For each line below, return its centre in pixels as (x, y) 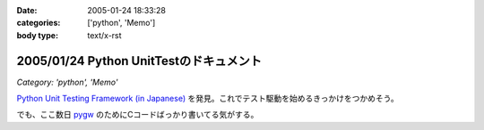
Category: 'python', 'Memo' (67, 82)
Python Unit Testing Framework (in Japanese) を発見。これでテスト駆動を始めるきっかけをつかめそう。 (207, 99)
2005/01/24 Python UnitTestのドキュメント (139, 61)
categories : (39, 23)
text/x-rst (104, 35)
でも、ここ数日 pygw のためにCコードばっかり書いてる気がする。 (138, 115)
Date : (27, 10)
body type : (37, 35)
